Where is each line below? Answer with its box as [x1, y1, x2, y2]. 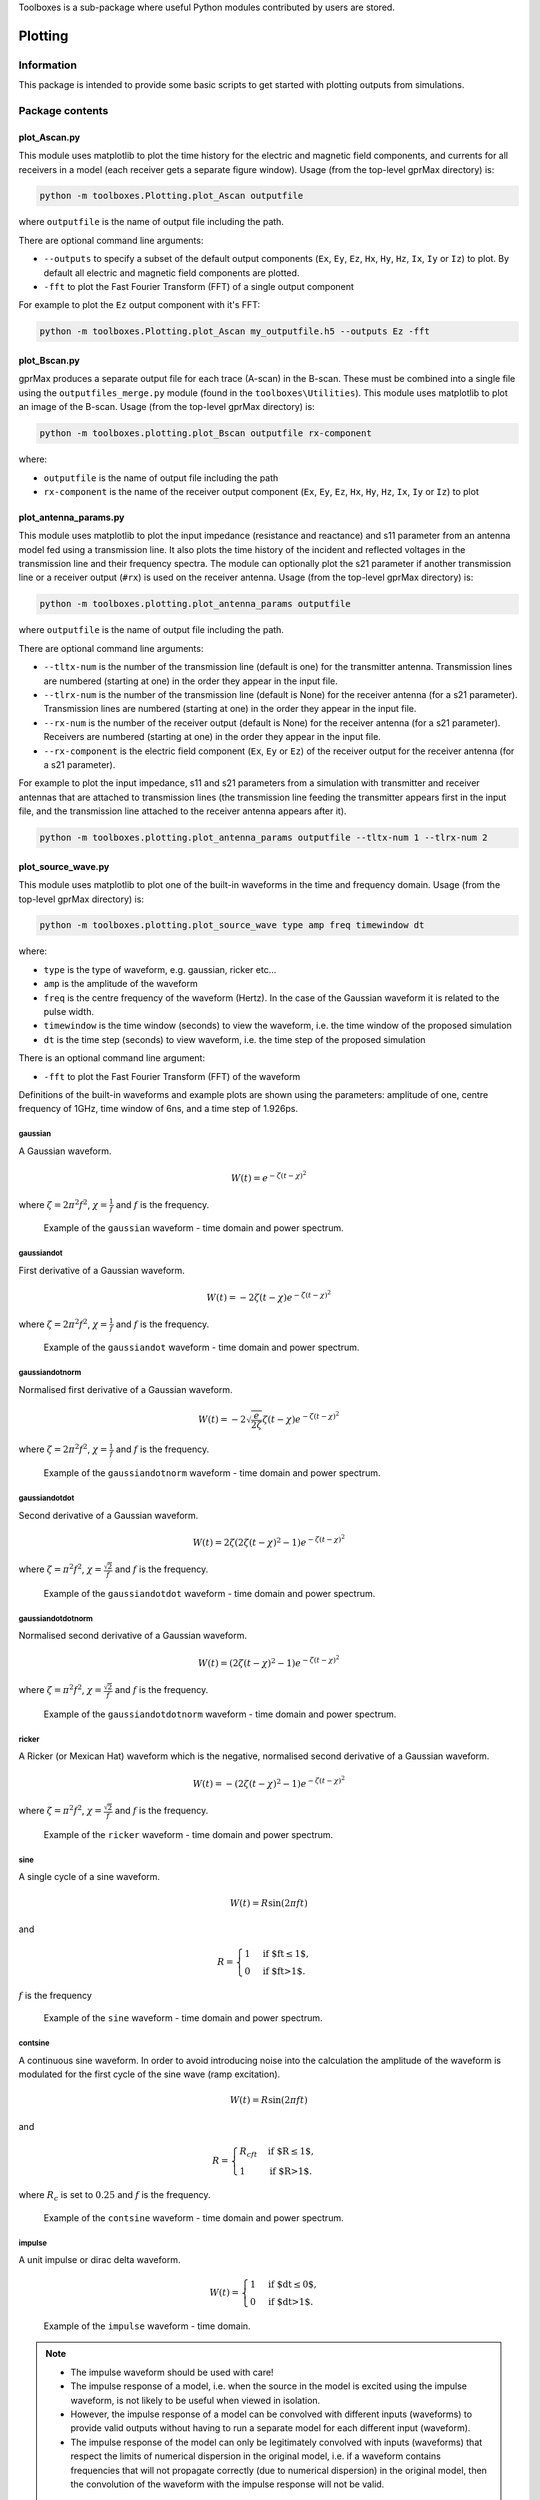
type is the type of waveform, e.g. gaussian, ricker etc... [43, 963, 277, 975]
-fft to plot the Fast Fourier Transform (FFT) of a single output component [43, 281, 355, 293]
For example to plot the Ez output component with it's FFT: [18, 299, 261, 311]
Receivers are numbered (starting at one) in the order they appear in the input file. [43, 731, 382, 743]
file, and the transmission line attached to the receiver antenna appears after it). [18, 805, 347, 817]
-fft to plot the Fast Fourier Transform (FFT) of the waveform [43, 1070, 301, 1082]
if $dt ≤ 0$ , [268, 2279, 317, 2290]
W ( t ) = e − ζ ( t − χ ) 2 [230, 1169, 307, 1184]
